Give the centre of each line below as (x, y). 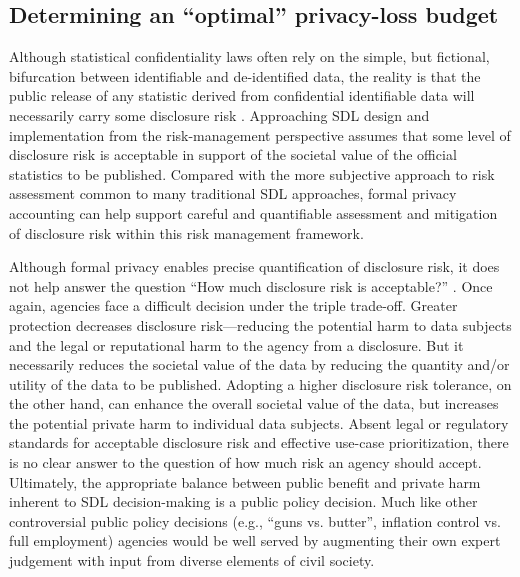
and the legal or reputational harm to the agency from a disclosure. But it (236, 344)
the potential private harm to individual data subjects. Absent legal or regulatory (259, 422)
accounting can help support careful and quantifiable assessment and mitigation (253, 212)
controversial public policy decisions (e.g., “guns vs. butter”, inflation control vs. (255, 520)
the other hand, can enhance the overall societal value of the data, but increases (254, 403)
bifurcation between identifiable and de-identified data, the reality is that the (245, 75)
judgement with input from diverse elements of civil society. (192, 560)
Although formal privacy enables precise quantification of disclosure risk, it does (254, 266)
